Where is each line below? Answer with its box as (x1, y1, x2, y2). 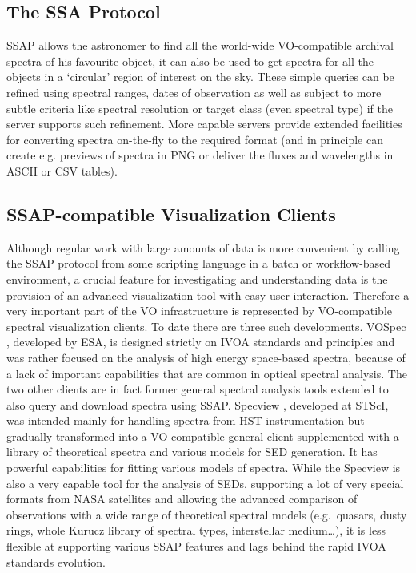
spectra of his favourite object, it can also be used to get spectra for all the (6, 52, 374, 69)
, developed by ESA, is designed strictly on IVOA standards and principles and (6, 333, 395, 350)
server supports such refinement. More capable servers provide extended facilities (6, 115, 402, 132)
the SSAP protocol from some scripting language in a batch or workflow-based (6, 255, 391, 272)
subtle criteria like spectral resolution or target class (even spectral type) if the (6, 99, 393, 116)
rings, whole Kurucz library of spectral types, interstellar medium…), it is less (6, 522, 386, 539)
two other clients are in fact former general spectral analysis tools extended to (6, 381, 389, 397)
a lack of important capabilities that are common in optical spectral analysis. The (6, 365, 407, 381)
